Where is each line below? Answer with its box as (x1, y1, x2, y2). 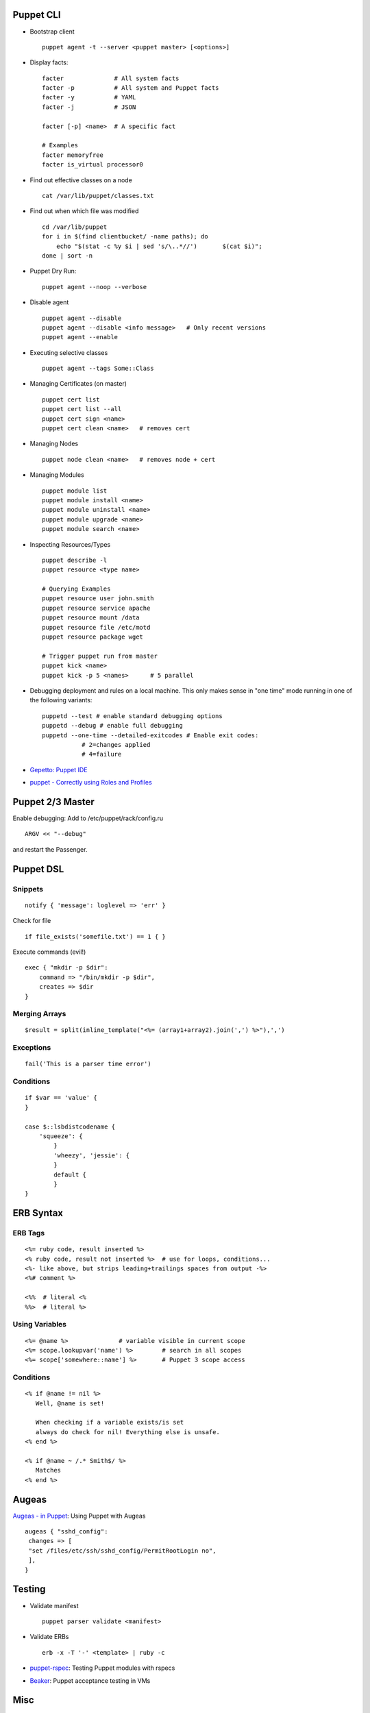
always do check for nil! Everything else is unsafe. (35, 1428, 221, 1435)
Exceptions (12, 1043, 51, 1052)
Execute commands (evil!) (12, 948, 86, 956)
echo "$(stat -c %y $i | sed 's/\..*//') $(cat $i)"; (56, 242, 263, 250)
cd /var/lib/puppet (42, 223, 108, 231)
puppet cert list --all (42, 405, 122, 413)
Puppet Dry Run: (29, 267, 77, 275)
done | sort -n (42, 251, 93, 260)
